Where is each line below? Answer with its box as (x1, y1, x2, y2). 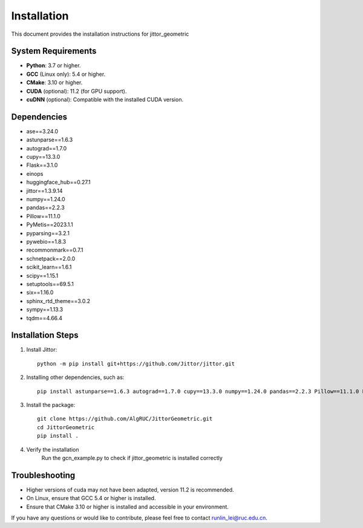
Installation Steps (11, 330, 79, 341)
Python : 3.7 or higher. (26, 62, 81, 69)
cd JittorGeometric (37, 424, 95, 430)
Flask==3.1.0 (26, 161, 58, 169)
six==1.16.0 (26, 289, 54, 296)
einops (26, 170, 44, 177)
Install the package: (26, 401, 76, 409)
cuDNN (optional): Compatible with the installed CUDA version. (26, 96, 184, 103)
